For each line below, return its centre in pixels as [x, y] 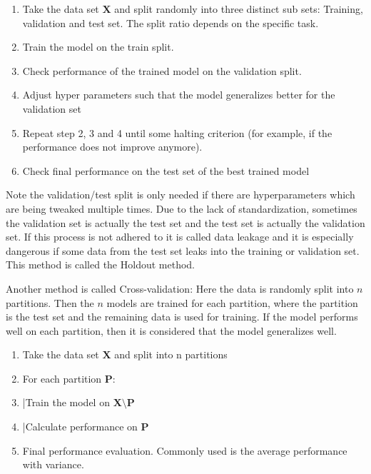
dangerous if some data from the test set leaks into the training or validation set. [183, 250]
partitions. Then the [50, 302]
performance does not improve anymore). [112, 147]
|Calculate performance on [80, 427]
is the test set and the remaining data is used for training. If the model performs [182, 317]
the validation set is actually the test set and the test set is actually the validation [185, 222]
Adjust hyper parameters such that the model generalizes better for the [179, 95]
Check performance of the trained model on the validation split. [162, 70]
